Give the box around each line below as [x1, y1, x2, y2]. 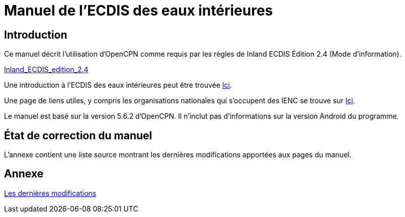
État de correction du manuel [4, 129, 152, 142]
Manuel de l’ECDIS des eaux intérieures [4, 2, 273, 19]
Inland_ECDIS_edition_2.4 [4, 65, 89, 74]
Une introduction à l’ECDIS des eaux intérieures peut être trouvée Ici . [4, 81, 232, 90]
